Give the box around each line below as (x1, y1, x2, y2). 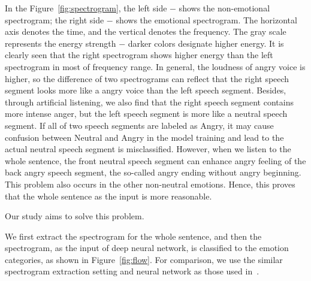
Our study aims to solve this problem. (5, 210, 144, 222)
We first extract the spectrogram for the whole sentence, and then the (5, 229, 262, 242)
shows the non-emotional (179, 2, 270, 14)
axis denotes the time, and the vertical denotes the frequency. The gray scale (5, 25, 286, 38)
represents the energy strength (5, 37, 116, 49)
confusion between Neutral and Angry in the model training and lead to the (5, 131, 284, 143)
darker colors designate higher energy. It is (128, 37, 284, 49)
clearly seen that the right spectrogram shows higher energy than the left (5, 49, 273, 61)
